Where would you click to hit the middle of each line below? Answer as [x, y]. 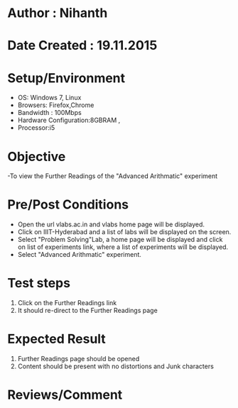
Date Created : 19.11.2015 [82, 46]
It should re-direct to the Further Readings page [87, 311]
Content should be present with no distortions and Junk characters [116, 366]
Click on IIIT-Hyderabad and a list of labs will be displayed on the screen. [124, 232]
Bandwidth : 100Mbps [49, 113]
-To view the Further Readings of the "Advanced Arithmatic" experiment [113, 176]
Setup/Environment [66, 78]
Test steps [39, 283]
